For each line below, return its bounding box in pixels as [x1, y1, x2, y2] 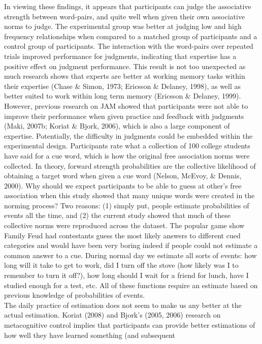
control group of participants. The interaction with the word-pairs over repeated [4, 41, 253, 51]
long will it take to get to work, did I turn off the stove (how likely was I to [4, 260, 239, 270]
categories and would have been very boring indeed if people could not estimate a [4, 240, 258, 251]
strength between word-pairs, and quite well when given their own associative [4, 11, 245, 21]
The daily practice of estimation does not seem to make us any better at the [4, 299, 242, 310]
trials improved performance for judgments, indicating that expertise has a [4, 50, 237, 61]
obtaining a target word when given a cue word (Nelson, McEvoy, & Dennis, [4, 170, 242, 181]
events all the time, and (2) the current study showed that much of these [4, 210, 231, 221]
